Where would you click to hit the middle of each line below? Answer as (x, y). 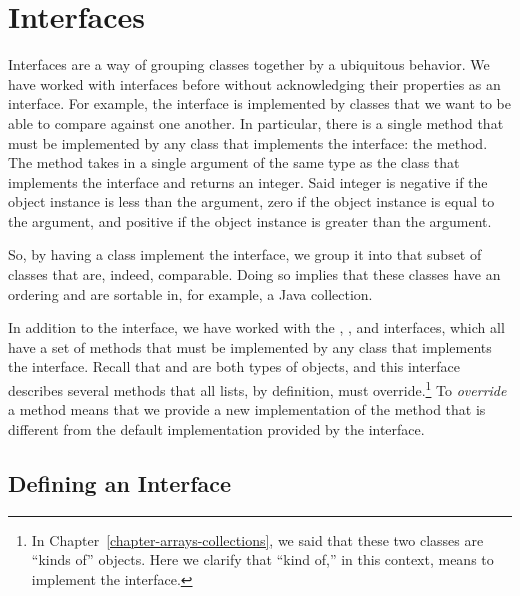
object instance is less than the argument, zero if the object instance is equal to (251, 201)
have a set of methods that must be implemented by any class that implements (250, 346)
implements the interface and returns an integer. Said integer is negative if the (248, 181)
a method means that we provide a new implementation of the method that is (247, 409)
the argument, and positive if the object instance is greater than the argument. (250, 220)
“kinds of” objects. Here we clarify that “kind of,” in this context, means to (262, 559)
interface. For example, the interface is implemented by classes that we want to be (259, 103)
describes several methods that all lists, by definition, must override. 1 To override (257, 388)
